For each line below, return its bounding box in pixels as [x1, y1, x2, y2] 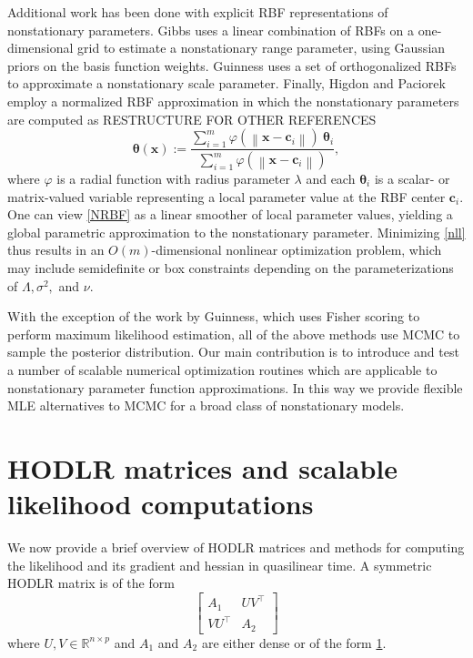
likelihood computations [7, 485, 314, 522]
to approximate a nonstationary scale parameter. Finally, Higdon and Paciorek [7, 74, 446, 93]
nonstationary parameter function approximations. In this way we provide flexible [7, 378, 463, 397]
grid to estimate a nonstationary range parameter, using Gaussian [77, 38, 446, 57]
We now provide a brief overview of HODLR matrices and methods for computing [7, 538, 465, 557]
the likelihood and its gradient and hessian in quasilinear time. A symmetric [7, 555, 432, 574]
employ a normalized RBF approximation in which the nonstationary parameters [7, 91, 459, 110]
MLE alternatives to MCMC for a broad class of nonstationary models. [7, 396, 405, 415]
